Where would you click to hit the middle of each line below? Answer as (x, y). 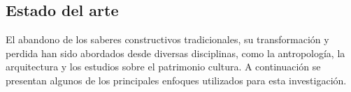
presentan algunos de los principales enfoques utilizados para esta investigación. (176, 80)
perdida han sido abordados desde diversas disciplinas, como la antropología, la (175, 53)
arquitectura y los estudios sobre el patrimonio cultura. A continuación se (163, 67)
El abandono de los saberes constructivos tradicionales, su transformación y (167, 39)
